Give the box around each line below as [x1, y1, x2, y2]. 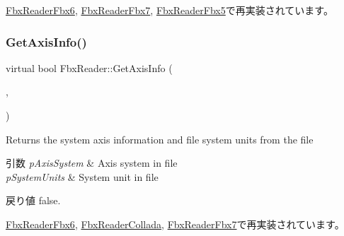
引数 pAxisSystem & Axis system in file [6, 155, 178, 170]
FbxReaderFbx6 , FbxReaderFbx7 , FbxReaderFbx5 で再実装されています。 [6, 3, 333, 17]
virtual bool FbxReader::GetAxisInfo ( [6, 60, 173, 75]
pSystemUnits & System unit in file [6, 169, 159, 184]
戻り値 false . [6, 193, 61, 208]
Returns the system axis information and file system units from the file [6, 131, 314, 146]
